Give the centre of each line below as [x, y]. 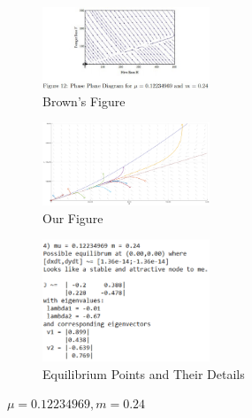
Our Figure [73, 217]
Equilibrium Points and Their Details [144, 373]
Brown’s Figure [84, 101]
